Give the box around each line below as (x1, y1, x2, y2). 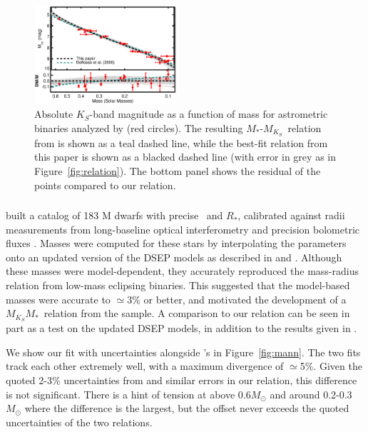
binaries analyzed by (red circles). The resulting (34, 120, 243, 135)
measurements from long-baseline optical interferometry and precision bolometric (6, 221, 360, 236)
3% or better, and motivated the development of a (127, 291, 347, 306)
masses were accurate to (6, 291, 111, 306)
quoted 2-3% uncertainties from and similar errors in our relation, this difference (6, 372, 357, 387)
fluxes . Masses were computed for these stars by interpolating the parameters (6, 236, 347, 251)
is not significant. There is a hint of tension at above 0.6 (6, 386, 251, 401)
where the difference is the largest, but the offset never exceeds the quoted (24, 401, 349, 416)
